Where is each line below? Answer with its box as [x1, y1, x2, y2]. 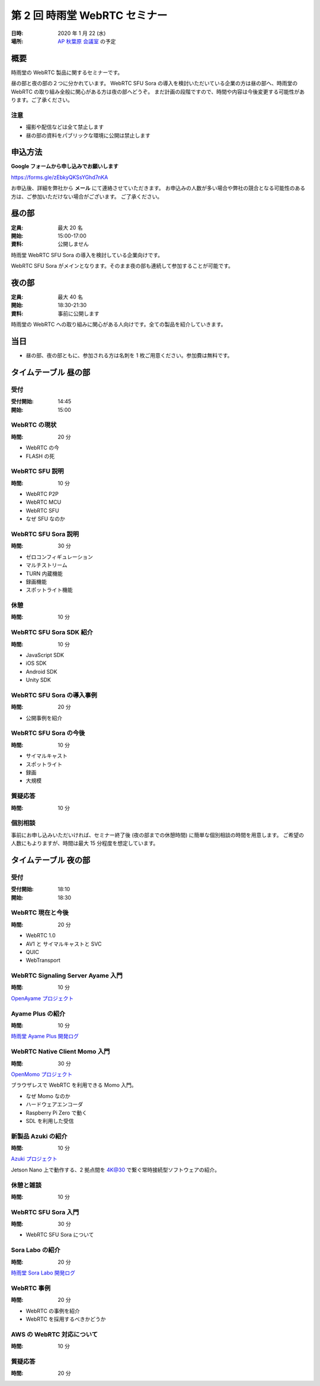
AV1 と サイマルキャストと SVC [25, 940, 102, 948]
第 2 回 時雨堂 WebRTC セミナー [11, 9, 168, 22]
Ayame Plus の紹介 [11, 1009, 66, 1017]
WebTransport [25, 957, 60, 964]
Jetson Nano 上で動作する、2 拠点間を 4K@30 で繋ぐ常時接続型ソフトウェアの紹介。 [11, 1166, 220, 1173]
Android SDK [25, 668, 57, 675]
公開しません [57, 241, 89, 248]
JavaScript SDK [25, 652, 65, 659]
